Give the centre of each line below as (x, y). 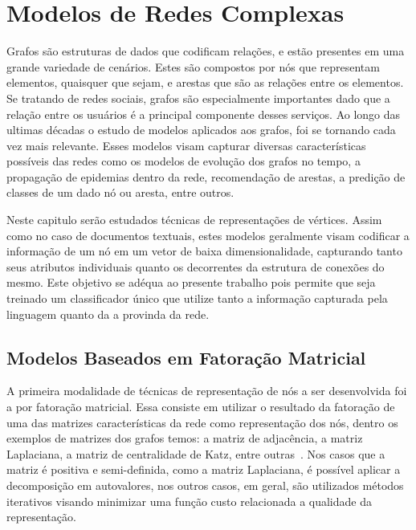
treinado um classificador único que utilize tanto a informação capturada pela (197, 298)
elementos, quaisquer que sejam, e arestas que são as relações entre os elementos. (205, 82)
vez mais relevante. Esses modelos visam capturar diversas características (186, 145)
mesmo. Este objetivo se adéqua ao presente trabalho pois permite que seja (191, 282)
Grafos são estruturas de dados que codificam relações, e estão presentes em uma (206, 51)
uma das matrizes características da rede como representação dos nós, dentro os (202, 422)
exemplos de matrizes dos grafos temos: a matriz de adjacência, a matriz (185, 438)
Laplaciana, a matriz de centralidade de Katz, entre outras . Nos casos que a (196, 453)
